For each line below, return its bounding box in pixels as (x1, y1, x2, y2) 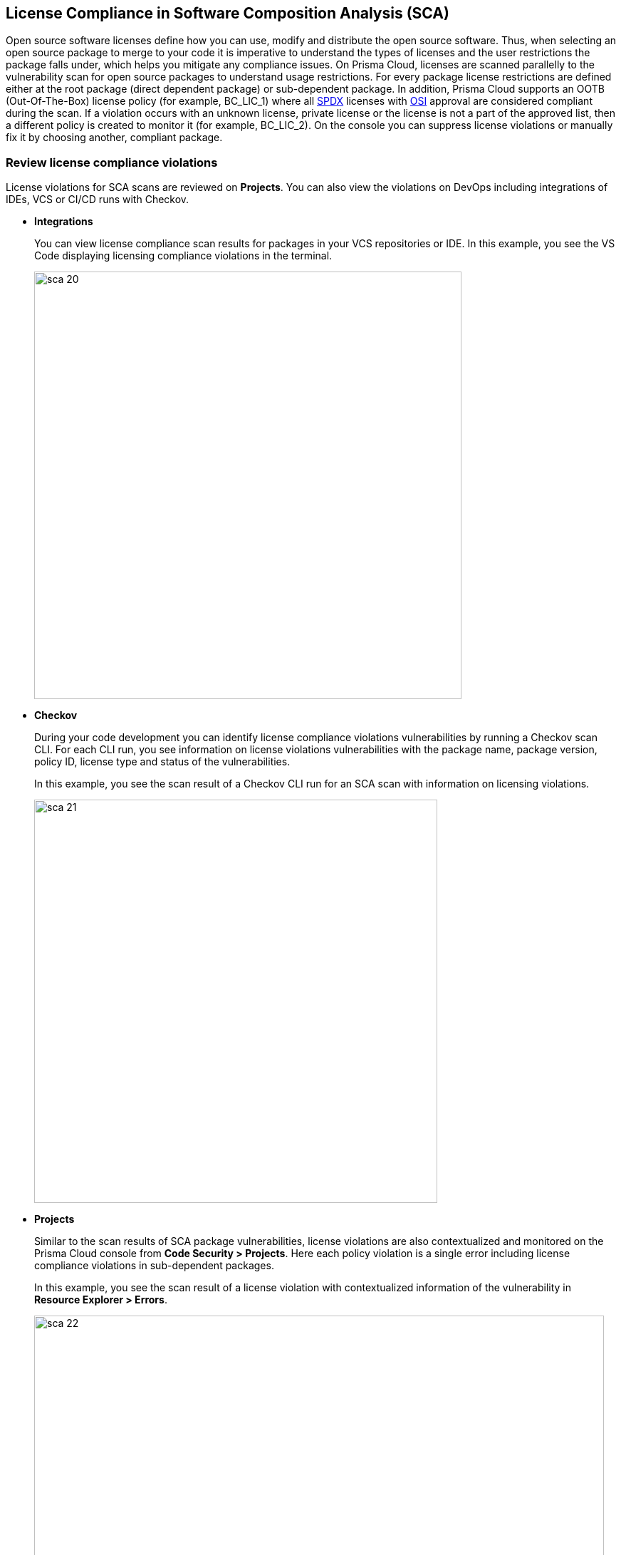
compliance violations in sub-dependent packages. (34, 1259, 274, 1272)
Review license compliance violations (6, 155, 218, 170)
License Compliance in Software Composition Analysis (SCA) (6, 4, 449, 22)
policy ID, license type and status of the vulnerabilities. (34, 755, 291, 768)
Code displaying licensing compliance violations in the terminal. (34, 249, 333, 262)
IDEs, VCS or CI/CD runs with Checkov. (6, 193, 189, 206)
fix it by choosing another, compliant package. (6, 131, 223, 144)
